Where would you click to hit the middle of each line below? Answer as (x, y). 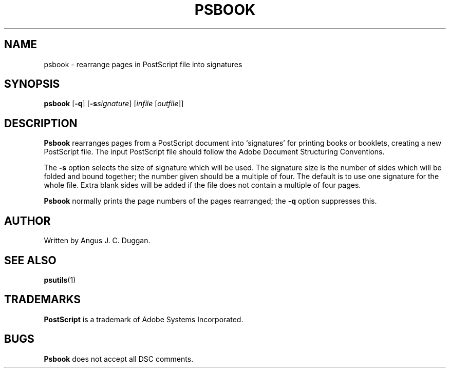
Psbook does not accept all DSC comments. (119, 359)
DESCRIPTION (41, 123)
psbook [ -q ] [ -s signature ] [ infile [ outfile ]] (114, 104)
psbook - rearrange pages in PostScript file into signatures (143, 64)
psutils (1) (60, 280)
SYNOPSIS (32, 84)
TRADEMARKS (43, 300)
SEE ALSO (30, 260)
